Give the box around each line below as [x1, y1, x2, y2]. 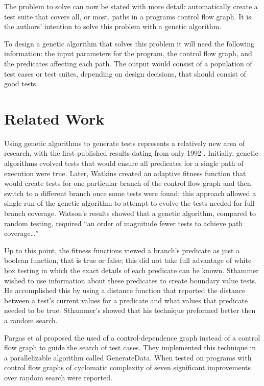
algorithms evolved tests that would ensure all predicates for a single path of [4, 158, 244, 168]
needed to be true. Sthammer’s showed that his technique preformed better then [4, 305, 256, 316]
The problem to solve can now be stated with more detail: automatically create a [4, 1, 258, 11]
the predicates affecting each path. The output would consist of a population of [4, 58, 252, 68]
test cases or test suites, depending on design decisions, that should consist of [4, 68, 246, 79]
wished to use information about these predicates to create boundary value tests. [4, 275, 257, 285]
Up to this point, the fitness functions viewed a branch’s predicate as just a [4, 245, 240, 255]
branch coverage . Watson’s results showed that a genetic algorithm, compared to [4, 208, 256, 219]
